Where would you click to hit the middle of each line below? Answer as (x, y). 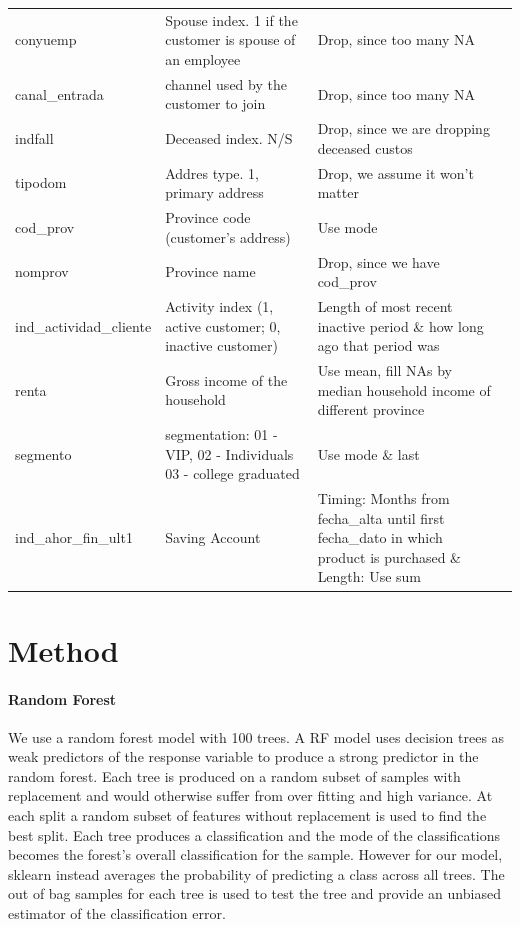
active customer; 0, (223, 325)
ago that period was (378, 345)
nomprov (42, 271)
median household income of (404, 389)
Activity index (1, (219, 305)
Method (63, 649)
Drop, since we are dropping (403, 128)
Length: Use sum (369, 576)
